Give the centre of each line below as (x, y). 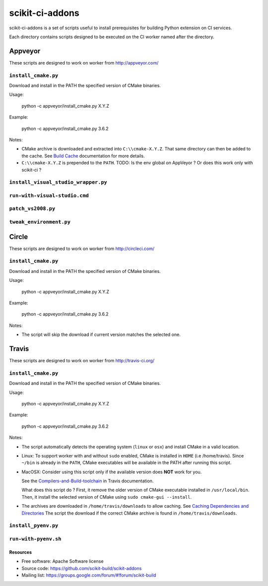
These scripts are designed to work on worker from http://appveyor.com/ (84, 63)
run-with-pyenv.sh (35, 539)
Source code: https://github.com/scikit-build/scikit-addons (82, 568)
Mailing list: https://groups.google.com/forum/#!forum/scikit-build (89, 575)
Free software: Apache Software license (63, 561)
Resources (21, 552)
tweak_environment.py (40, 222)
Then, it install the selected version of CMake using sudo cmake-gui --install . (107, 497)
